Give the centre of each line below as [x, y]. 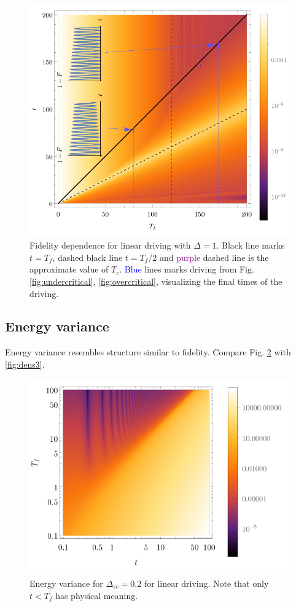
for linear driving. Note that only [206, 583]
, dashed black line [88, 257]
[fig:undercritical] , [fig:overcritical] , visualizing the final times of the [156, 281]
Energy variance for [66, 583]
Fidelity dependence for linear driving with [110, 245]
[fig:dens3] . [25, 364]
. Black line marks [251, 245]
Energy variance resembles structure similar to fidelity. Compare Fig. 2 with [148, 352]
